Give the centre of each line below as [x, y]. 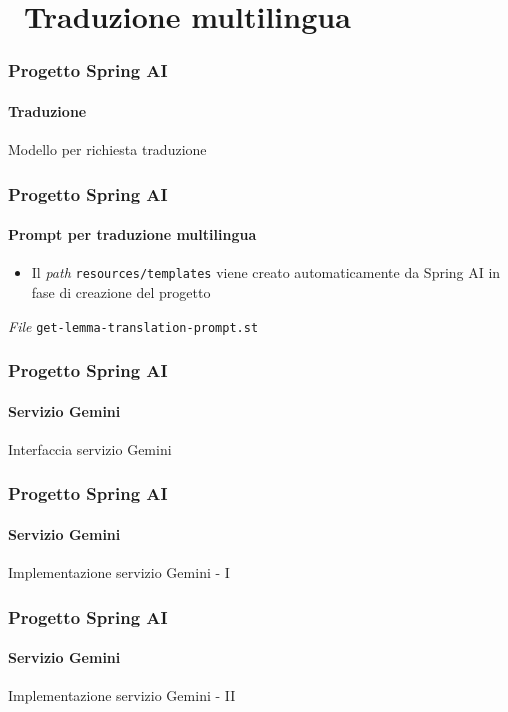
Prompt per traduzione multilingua [132, 234]
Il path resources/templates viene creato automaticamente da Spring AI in [266, 272]
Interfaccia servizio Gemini [90, 448]
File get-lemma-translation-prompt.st [133, 325]
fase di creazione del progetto [121, 291]
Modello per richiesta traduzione [107, 149]
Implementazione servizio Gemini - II [122, 695]
